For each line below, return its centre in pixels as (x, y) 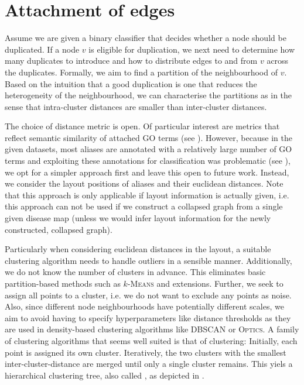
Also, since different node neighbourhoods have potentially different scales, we (144, 306)
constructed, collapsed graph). (59, 229)
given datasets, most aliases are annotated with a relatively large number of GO (148, 149)
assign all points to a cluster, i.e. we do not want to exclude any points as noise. (148, 295)
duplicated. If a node (42, 49)
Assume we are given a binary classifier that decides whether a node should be (146, 38)
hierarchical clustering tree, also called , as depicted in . (105, 375)
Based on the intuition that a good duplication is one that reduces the (131, 83)
